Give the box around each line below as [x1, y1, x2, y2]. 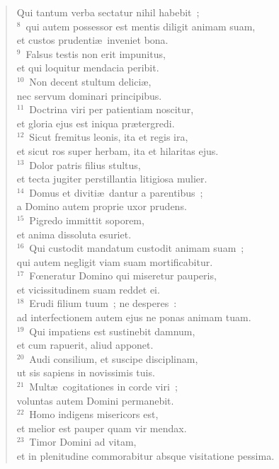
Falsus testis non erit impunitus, [25, 46, 166, 61]
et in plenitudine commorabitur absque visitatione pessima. [16, 448, 275, 463]
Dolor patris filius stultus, [29, 157, 141, 172]
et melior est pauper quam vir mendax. [16, 420, 187, 435]
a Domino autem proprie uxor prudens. [16, 199, 187, 214]
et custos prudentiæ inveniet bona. [16, 33, 169, 47]
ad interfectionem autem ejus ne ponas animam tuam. [16, 310, 251, 325]
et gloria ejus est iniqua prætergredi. [16, 115, 175, 130]
